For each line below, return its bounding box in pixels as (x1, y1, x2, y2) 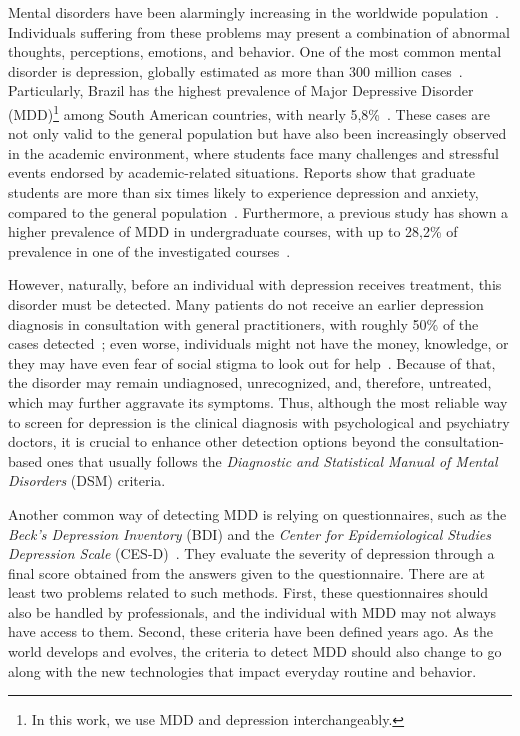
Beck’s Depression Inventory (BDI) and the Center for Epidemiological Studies (8, 523, 491, 544)
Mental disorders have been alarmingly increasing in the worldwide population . (8, 2, 499, 22)
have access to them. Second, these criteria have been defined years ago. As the (8, 621, 493, 642)
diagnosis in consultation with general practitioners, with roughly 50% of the (8, 313, 479, 334)
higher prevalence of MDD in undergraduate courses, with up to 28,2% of (8, 221, 458, 242)
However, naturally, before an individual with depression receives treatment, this (8, 274, 502, 295)
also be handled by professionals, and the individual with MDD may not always (8, 601, 497, 622)
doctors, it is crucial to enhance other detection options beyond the (8, 431, 420, 452)
